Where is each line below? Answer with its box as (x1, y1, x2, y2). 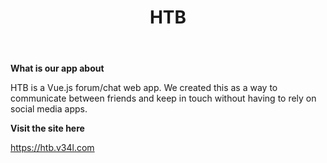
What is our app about (10, 62, 105, 75)
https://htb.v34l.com (10, 142, 95, 154)
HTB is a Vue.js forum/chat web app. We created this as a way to (10, 82, 278, 94)
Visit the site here (10, 122, 85, 135)
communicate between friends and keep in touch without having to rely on (10, 92, 317, 105)
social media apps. (10, 103, 88, 115)
